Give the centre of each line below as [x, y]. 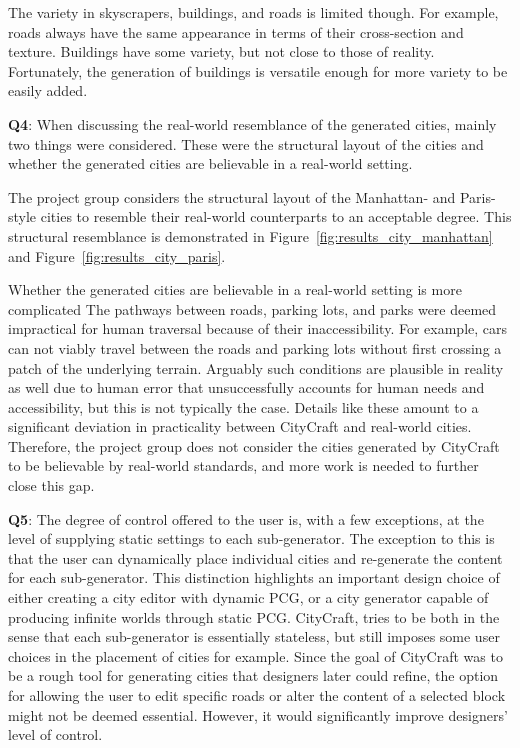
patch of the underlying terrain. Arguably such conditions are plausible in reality [256, 367]
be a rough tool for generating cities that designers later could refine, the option [253, 675]
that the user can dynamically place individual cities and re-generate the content [255, 557]
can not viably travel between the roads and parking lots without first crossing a [255, 347]
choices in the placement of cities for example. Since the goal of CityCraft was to [255, 655]
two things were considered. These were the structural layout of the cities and [246, 143]
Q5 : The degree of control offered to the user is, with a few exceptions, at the [246, 518]
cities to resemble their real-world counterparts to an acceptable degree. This [276, 216]
